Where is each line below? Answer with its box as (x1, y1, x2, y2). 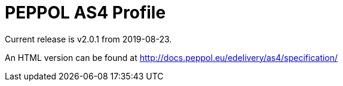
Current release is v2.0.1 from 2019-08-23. (5, 33, 172, 44)
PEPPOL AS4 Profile (5, 2, 166, 23)
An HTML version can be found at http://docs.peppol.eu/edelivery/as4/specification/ (5, 52, 338, 63)
